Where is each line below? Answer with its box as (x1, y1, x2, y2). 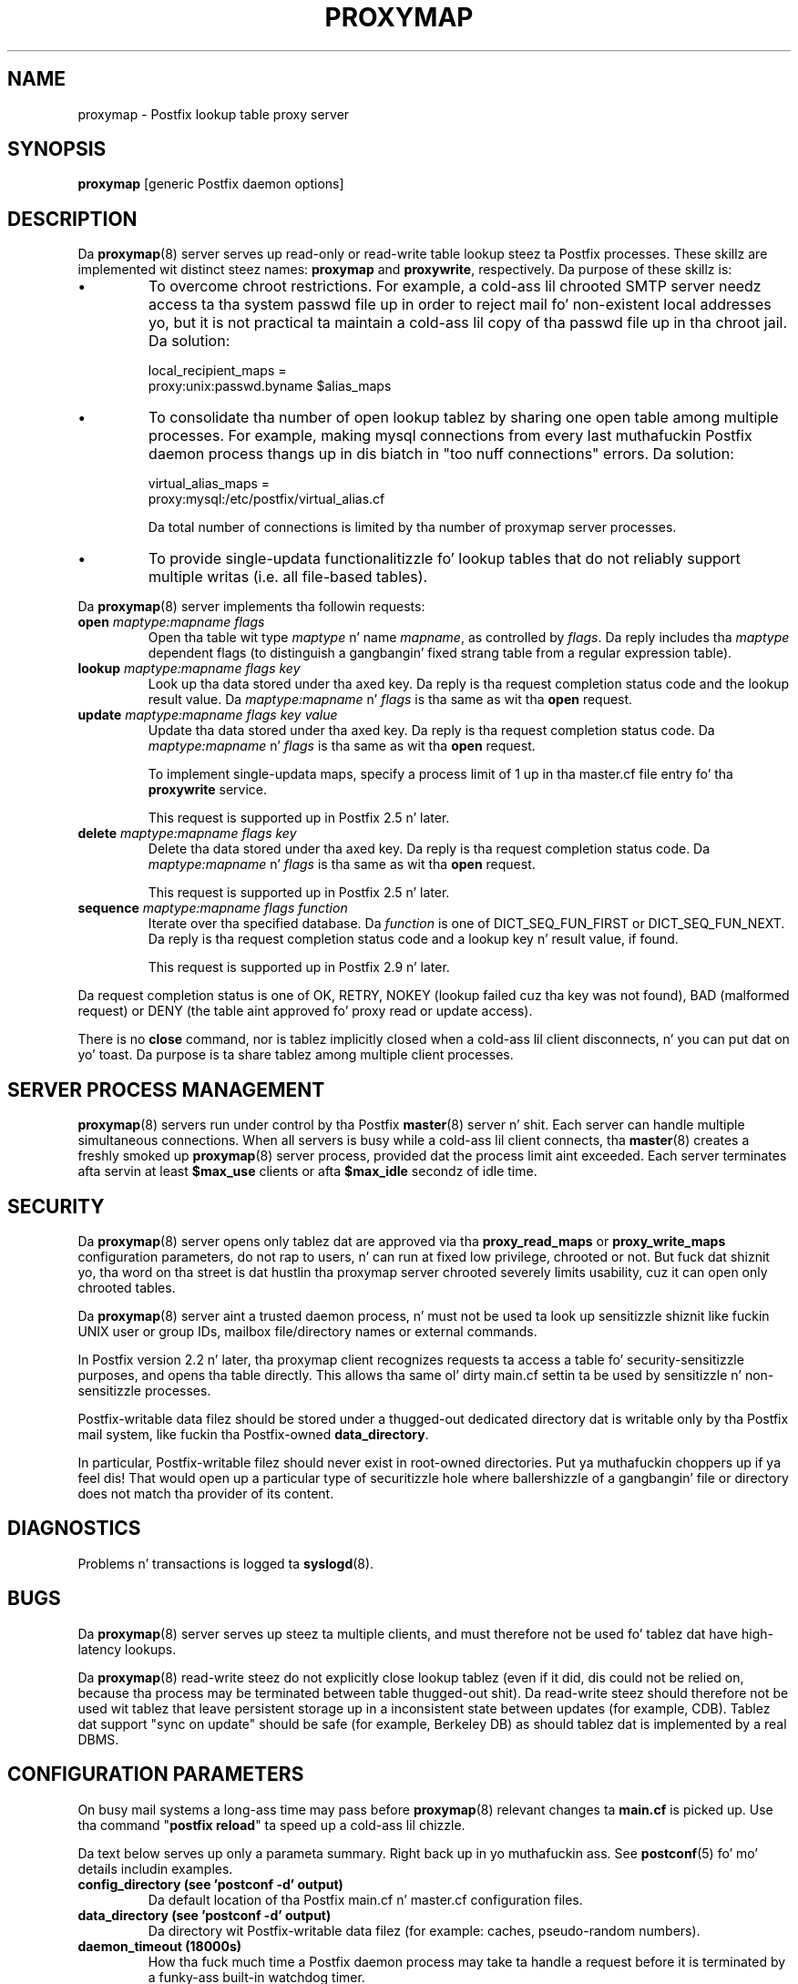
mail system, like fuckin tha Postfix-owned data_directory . (77, 1426, 429, 1442)
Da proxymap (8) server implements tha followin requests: (77, 598, 425, 615)
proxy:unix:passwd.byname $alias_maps (148, 378, 392, 394)
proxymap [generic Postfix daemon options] (77, 176, 344, 192)
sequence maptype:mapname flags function (77, 900, 348, 916)
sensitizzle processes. (77, 1382, 211, 1398)
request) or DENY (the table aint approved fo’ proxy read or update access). (77, 1003, 533, 1019)
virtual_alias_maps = (148, 476, 271, 492)
